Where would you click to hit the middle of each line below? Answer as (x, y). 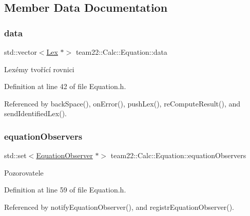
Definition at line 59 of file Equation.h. (65, 190)
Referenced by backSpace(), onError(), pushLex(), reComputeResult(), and (122, 103)
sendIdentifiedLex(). (36, 113)
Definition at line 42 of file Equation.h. (65, 86)
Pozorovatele (24, 172)
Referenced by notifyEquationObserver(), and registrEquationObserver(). (119, 207)
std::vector (21, 52)
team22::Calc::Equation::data (121, 52)
